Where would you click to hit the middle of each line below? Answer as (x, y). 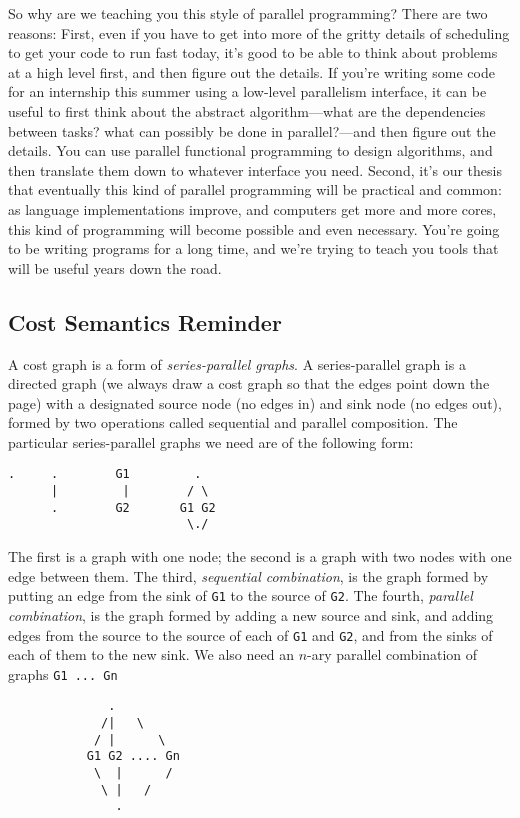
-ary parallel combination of (392, 654)
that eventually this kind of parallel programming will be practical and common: (255, 189)
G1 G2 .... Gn (133, 756)
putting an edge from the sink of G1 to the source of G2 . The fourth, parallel (240, 595)
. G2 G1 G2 (133, 507)
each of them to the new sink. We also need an (151, 654)
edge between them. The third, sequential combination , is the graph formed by (248, 575)
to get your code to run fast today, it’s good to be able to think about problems (253, 52)
